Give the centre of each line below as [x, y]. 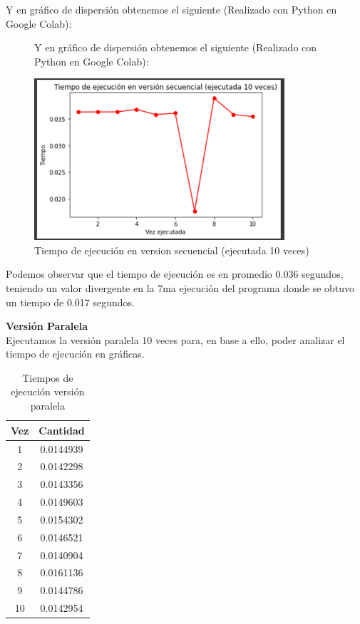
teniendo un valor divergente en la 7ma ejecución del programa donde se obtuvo [180, 287]
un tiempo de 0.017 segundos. [70, 302]
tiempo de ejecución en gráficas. [75, 354]
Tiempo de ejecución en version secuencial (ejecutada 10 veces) [172, 250]
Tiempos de [48, 377]
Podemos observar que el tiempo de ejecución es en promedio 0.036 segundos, [175, 274]
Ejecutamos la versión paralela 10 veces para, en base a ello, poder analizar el [175, 339]
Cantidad [62, 430]
